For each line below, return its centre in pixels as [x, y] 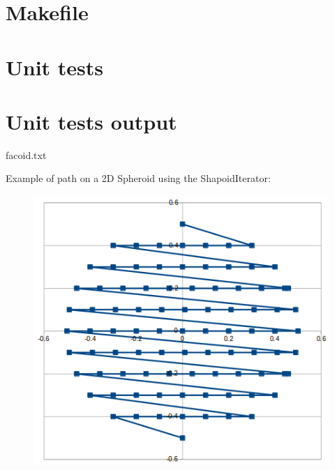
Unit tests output [91, 121]
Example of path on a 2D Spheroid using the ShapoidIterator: [138, 178]
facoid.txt [26, 154]
